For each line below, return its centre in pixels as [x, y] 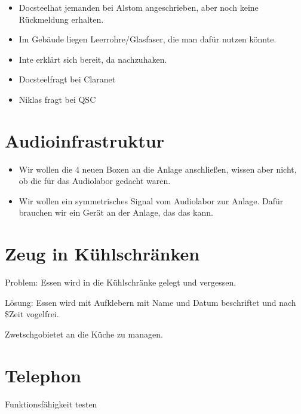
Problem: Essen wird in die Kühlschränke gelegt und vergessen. [121, 282]
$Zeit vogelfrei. [32, 314]
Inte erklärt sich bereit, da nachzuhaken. [93, 59]
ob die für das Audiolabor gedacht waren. [95, 181]
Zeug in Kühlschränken [102, 254]
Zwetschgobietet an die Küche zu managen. [84, 334]
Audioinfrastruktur [85, 140]
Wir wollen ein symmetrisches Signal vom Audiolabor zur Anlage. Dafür [151, 200]
